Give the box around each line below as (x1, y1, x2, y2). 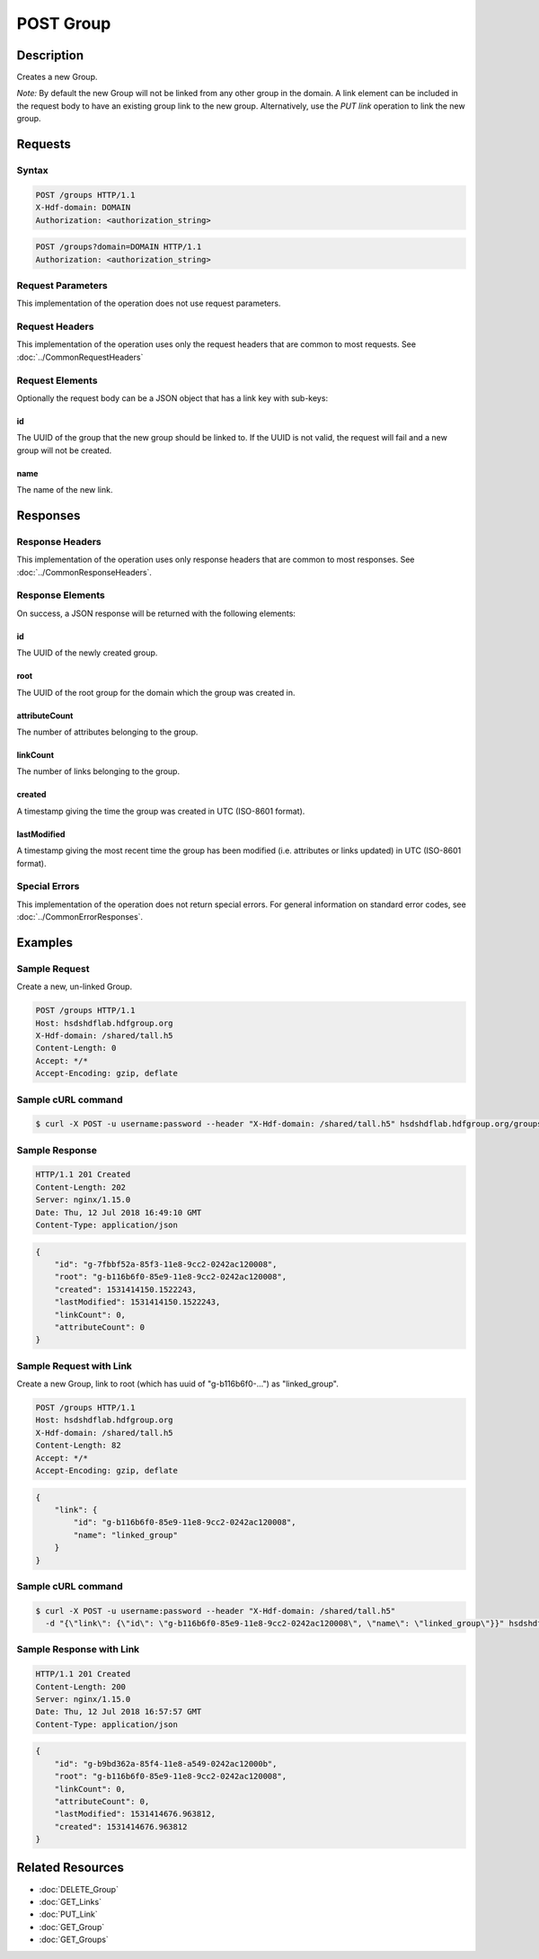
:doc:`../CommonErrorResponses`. (16, 912, 144, 922)
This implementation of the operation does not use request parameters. (16, 298, 281, 309)
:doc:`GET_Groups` (39, 1934, 110, 1946)
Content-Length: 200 (35, 1681, 126, 1692)
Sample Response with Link (16, 1643, 140, 1656)
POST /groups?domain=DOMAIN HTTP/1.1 (35, 242, 202, 252)
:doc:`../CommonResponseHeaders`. (16, 566, 153, 577)
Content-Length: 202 (35, 1182, 126, 1192)
